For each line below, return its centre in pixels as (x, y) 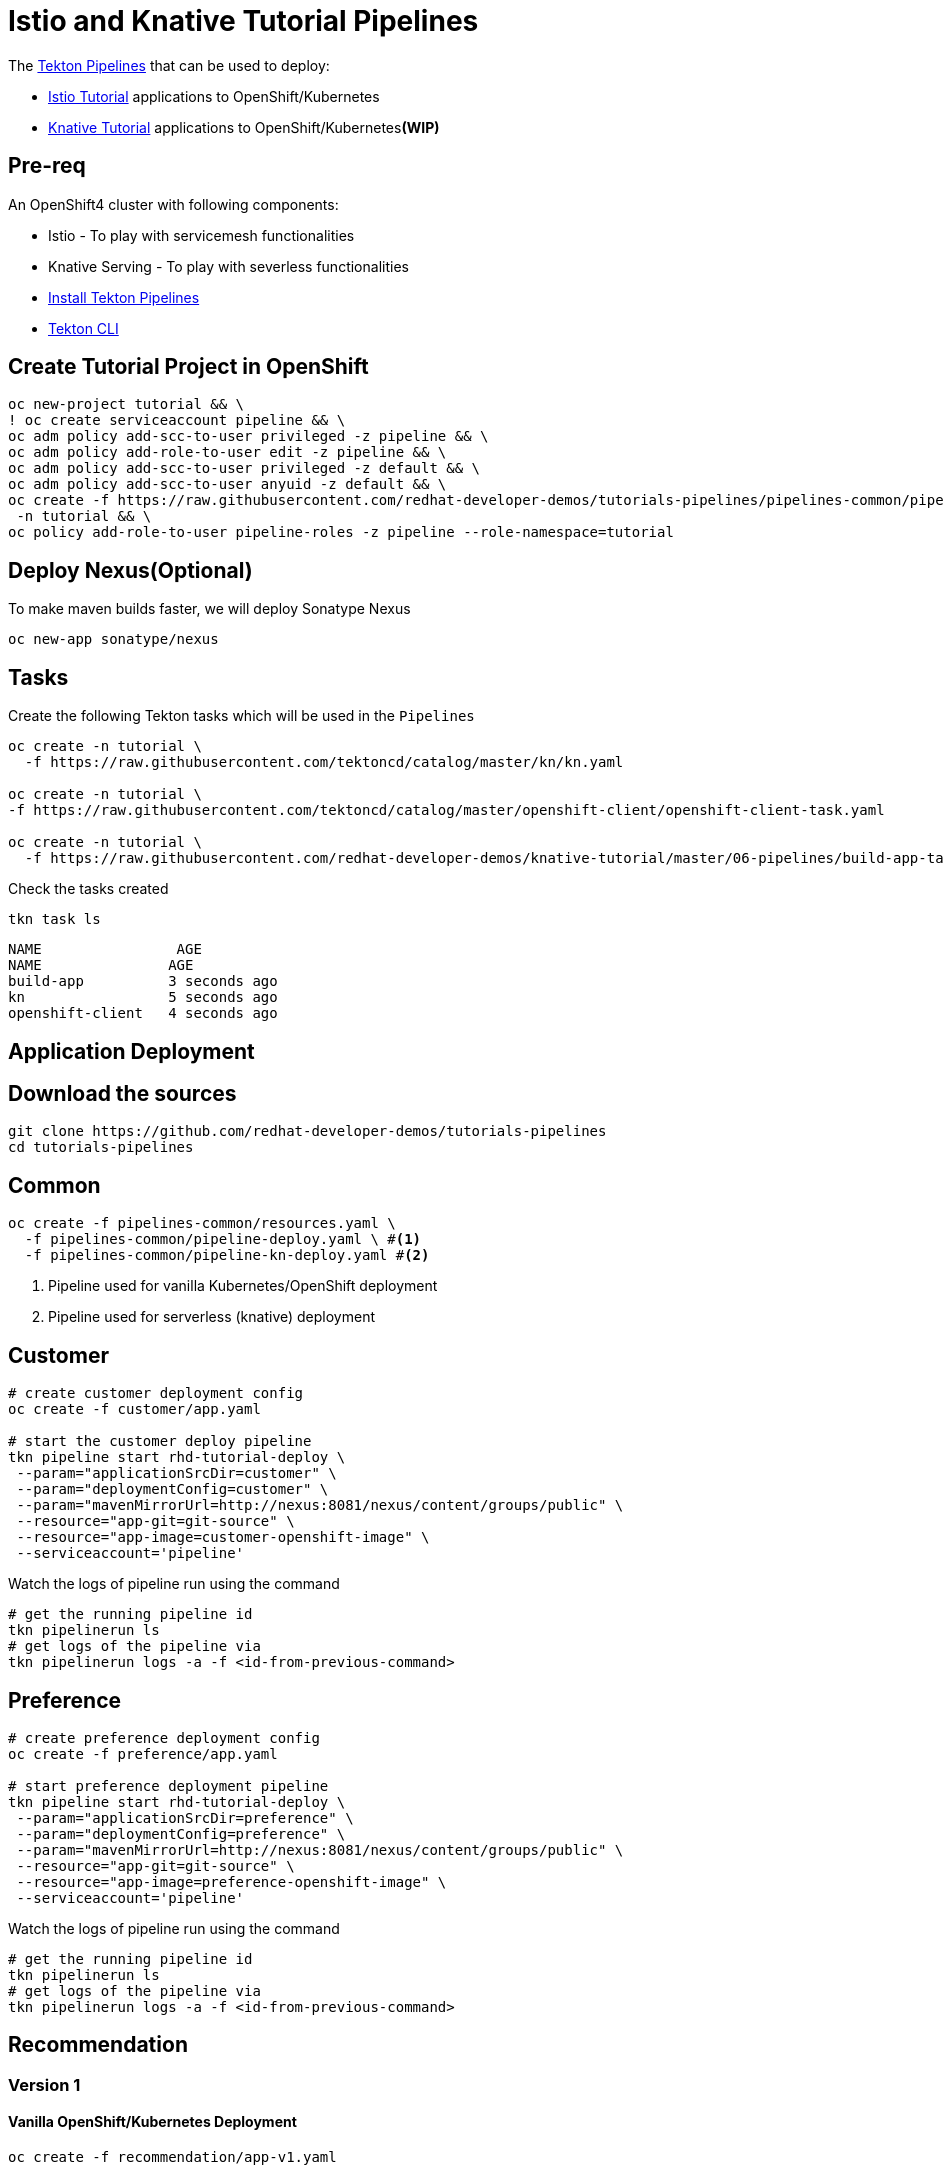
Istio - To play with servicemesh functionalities (201, 235)
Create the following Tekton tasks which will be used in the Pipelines (241, 716)
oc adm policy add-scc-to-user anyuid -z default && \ (227, 484)
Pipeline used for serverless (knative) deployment (211, 1317)
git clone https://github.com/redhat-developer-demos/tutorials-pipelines (307, 1131)
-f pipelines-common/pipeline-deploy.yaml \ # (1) (223, 1239)
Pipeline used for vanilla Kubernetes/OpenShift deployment (243, 1286)
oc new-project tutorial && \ (126, 404)
